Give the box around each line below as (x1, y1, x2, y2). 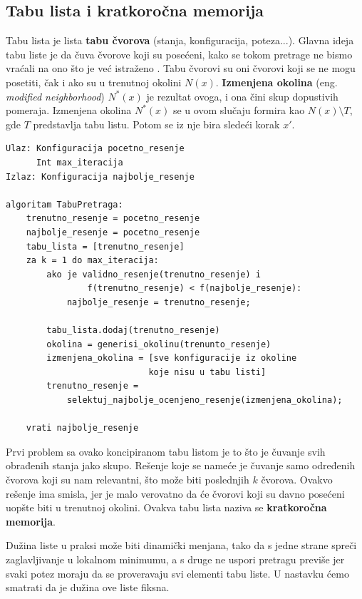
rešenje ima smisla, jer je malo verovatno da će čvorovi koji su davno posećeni (6, 486, 345, 501)
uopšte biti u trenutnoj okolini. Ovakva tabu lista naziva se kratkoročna (6, 500, 327, 515)
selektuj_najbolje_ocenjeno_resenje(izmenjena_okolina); (66, 395, 343, 406)
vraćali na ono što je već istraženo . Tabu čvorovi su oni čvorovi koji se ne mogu (6, 61, 356, 76)
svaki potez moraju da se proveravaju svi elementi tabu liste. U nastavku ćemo (6, 565, 349, 580)
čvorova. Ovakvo (261, 472, 333, 487)
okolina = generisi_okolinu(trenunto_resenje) (46, 339, 271, 349)
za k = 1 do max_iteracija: (26, 255, 159, 266)
